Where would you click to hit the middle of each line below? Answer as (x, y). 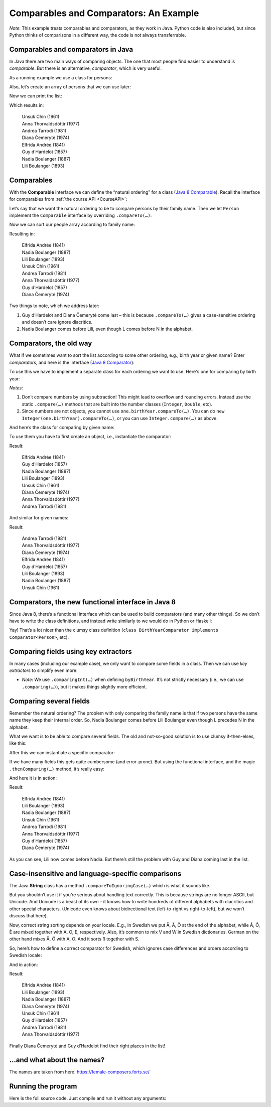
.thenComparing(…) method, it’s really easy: (57, 769)
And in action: (24, 964)
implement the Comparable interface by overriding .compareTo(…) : (81, 215)
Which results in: (27, 105)
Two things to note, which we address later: (54, 306)
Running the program (43, 1086)
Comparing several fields (50, 701)
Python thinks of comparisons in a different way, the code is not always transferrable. (98, 35)
